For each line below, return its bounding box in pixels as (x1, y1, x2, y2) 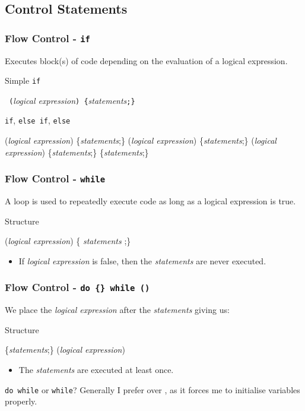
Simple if (5, 74, 41, 87)
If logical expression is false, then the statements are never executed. (18, 254, 266, 267)
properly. (5, 395, 37, 407)
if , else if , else (5, 114, 71, 127)
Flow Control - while (5, 171, 106, 186)
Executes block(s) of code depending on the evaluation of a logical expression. (5, 54, 288, 67)
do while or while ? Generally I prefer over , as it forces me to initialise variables (5, 383, 300, 396)
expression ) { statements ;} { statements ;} (5, 146, 149, 158)
